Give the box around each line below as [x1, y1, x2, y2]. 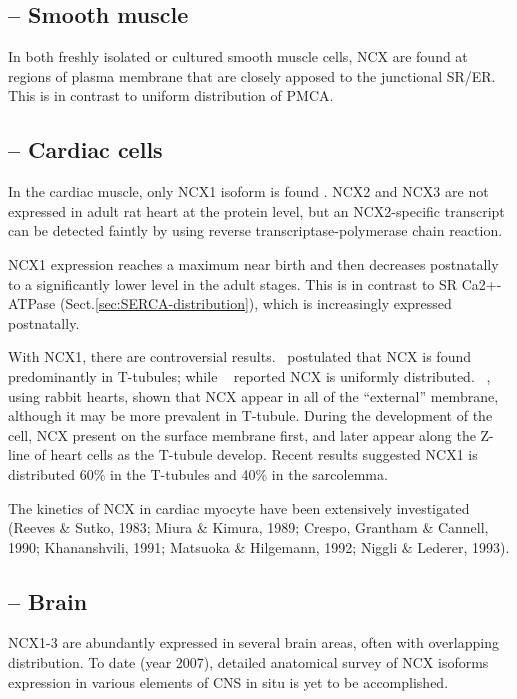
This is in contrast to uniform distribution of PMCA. [8, 85, 334, 106]
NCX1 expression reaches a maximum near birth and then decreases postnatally [8, 253, 499, 274]
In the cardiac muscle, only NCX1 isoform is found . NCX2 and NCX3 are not [8, 181, 489, 202]
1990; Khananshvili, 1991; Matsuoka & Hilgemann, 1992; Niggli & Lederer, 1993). [8, 536, 510, 557]
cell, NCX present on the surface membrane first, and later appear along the [8, 424, 476, 445]
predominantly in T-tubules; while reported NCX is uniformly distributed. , [8, 365, 491, 386]
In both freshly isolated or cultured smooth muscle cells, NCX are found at [8, 46, 468, 67]
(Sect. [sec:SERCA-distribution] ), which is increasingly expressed [59, 293, 452, 314]
